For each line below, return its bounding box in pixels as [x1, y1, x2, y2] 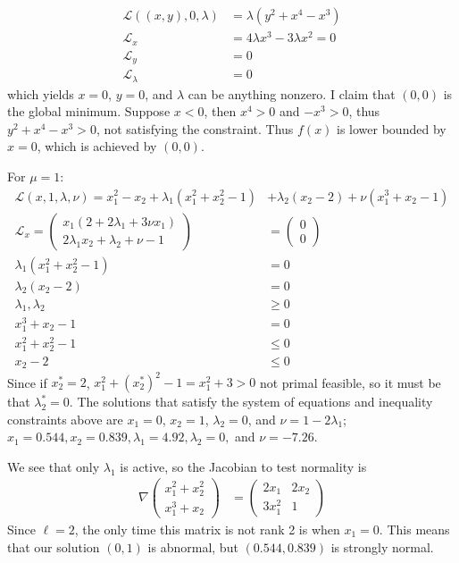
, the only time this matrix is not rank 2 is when [74, 520, 340, 538]
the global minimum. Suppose [7, 102, 171, 121]
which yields [7, 84, 74, 103]
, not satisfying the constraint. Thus [96, 119, 294, 138]
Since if [7, 373, 47, 391]
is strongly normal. [330, 537, 434, 556]
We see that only [7, 457, 100, 475]
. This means [379, 520, 450, 538]
